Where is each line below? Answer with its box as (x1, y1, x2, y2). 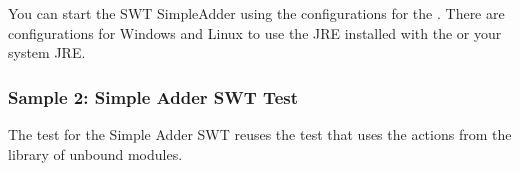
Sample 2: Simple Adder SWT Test (8, 84, 299, 109)
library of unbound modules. (8, 143, 183, 164)
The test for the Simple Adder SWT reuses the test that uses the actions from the (8, 124, 512, 144)
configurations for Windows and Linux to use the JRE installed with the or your (8, 22, 502, 43)
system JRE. (8, 42, 86, 63)
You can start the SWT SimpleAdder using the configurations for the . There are (8, 3, 505, 23)
